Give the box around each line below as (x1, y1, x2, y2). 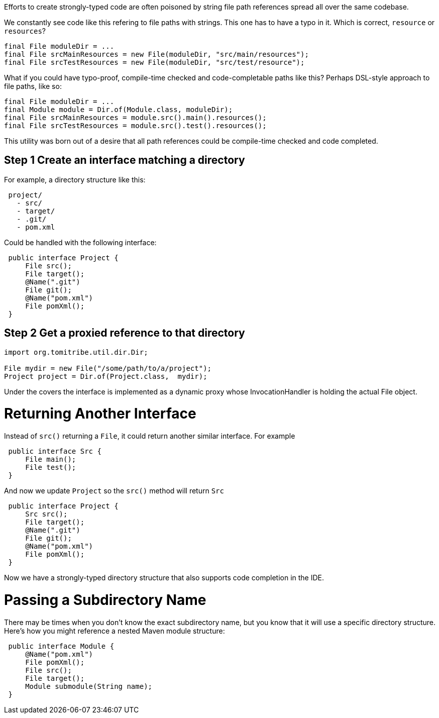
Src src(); (25, 510, 68, 519)
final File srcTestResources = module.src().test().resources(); (4, 122, 267, 130)
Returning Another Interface (4, 405, 196, 423)
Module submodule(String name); (25, 682, 153, 690)
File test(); (25, 463, 76, 472)
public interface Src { (8, 447, 101, 456)
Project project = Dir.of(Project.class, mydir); (4, 372, 207, 380)
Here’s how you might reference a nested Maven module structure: (4, 626, 225, 635)
